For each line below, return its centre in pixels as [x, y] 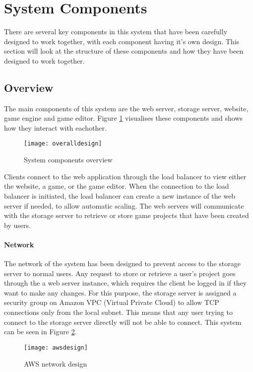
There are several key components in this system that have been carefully [116, 32]
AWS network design [56, 363]
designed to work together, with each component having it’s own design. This [122, 41]
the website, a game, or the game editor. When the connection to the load [117, 186]
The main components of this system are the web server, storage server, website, [126, 108]
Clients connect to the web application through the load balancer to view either [125, 176]
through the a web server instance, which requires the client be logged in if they [126, 283]
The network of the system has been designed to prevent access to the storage [122, 263]
